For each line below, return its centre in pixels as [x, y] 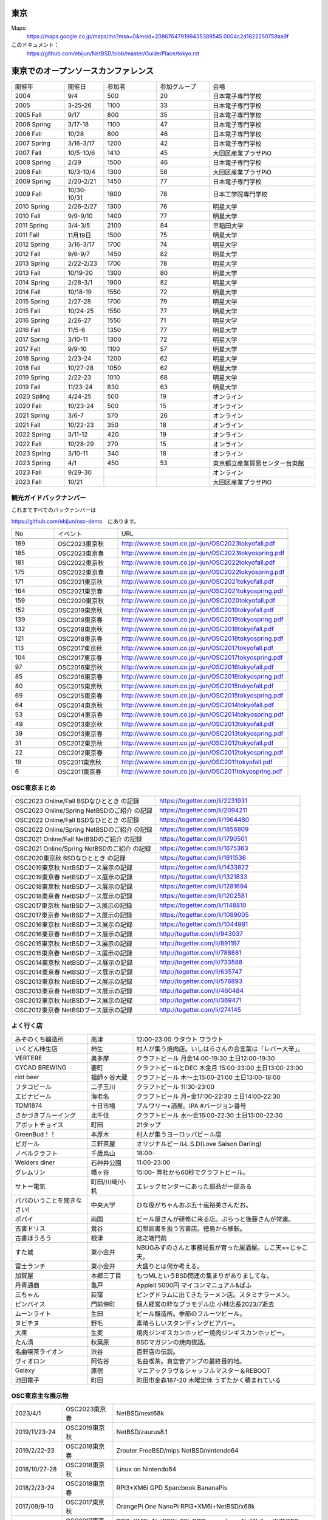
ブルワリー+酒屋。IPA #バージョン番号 [191, 1105]
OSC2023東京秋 [81, 544]
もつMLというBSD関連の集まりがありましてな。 [204, 1276]
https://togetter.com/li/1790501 [203, 838]
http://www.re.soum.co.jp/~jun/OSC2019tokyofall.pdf [198, 610]
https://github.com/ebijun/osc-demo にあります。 [75, 521]
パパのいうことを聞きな [48, 1200]
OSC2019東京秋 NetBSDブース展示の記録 [74, 868]
